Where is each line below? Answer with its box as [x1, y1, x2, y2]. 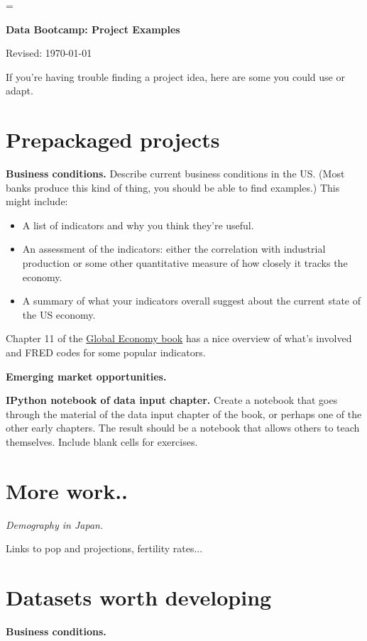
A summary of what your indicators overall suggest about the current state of [22, 293, 361, 308]
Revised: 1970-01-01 [6, 45, 92, 60]
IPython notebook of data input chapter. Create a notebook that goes [6, 393, 338, 407]
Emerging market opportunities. [6, 368, 167, 383]
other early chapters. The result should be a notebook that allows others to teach [6, 420, 360, 435]
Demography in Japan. [6, 517, 104, 532]
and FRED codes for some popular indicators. [6, 345, 206, 360]
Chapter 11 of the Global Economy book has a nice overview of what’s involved [6, 331, 352, 346]
